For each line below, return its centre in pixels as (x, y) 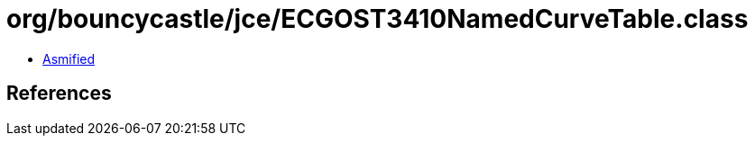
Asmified (69, 58)
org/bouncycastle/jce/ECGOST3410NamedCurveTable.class (377, 19)
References (59, 94)
